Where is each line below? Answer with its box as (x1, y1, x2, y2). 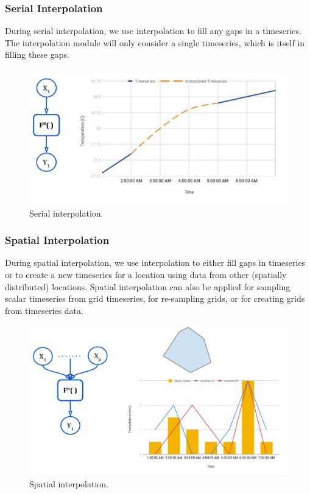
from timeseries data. (5, 304, 83, 316)
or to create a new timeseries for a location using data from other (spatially (5, 268, 287, 280)
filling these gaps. (5, 48, 69, 61)
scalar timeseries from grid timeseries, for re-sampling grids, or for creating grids (5, 292, 305, 305)
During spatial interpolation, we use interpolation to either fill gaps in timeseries (5, 256, 306, 269)
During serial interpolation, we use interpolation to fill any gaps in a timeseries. (5, 24, 301, 37)
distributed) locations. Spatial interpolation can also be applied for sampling (5, 280, 291, 293)
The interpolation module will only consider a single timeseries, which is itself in (5, 36, 305, 49)
